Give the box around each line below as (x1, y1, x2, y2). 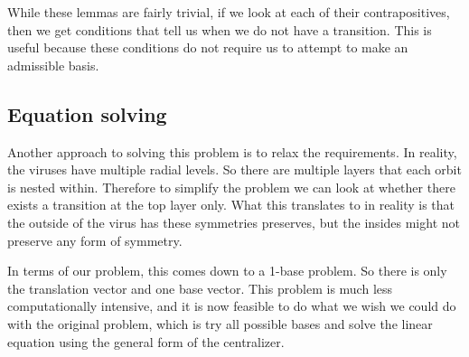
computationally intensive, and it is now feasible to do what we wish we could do (7, 296, 456, 315)
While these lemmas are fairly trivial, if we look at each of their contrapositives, (7, 3, 450, 21)
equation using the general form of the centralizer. (7, 332, 285, 351)
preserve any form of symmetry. (7, 230, 183, 249)
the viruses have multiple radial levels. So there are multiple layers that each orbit (7, 160, 462, 179)
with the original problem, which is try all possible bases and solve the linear (7, 314, 433, 333)
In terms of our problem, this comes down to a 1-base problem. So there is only (7, 261, 447, 280)
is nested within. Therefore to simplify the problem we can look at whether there (7, 177, 455, 196)
